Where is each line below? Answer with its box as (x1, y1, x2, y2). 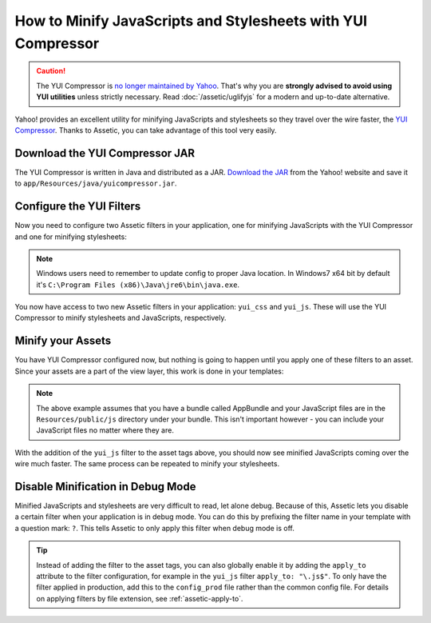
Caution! (36, 66, 66, 76)
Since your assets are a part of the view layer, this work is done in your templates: (14, 366, 284, 376)
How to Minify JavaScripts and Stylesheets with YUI (14, 12, 367, 30)
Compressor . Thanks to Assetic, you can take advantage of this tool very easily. (14, 125, 277, 135)
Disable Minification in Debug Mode (14, 480, 196, 493)
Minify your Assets (14, 334, 112, 348)
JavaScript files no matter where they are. (36, 425, 175, 435)
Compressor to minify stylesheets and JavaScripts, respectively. (14, 313, 227, 323)
